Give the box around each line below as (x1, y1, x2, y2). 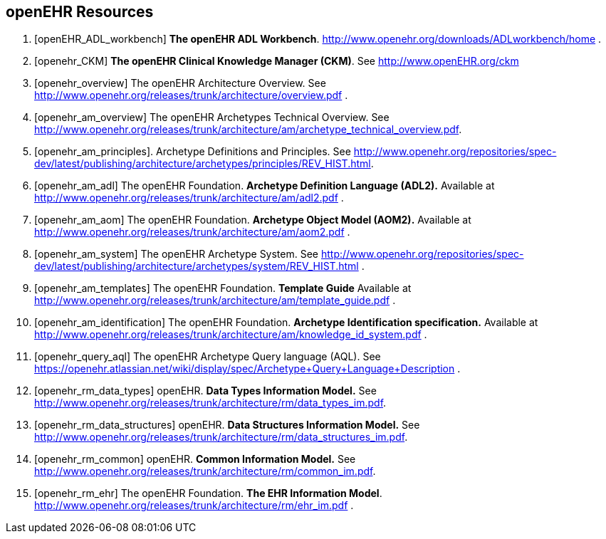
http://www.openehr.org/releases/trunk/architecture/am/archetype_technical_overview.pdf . (34, 123, 462, 136)
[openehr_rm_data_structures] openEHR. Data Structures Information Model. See (34, 419, 420, 431)
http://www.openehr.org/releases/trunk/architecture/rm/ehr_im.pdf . (34, 499, 354, 512)
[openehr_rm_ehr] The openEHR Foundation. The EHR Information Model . (34, 487, 382, 500)
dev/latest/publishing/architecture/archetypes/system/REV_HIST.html (34, 260, 359, 273)
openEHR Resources (6, 3, 154, 21)
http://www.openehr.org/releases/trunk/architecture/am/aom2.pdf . (34, 226, 350, 239)
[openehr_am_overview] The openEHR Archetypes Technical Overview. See (34, 111, 390, 124)
